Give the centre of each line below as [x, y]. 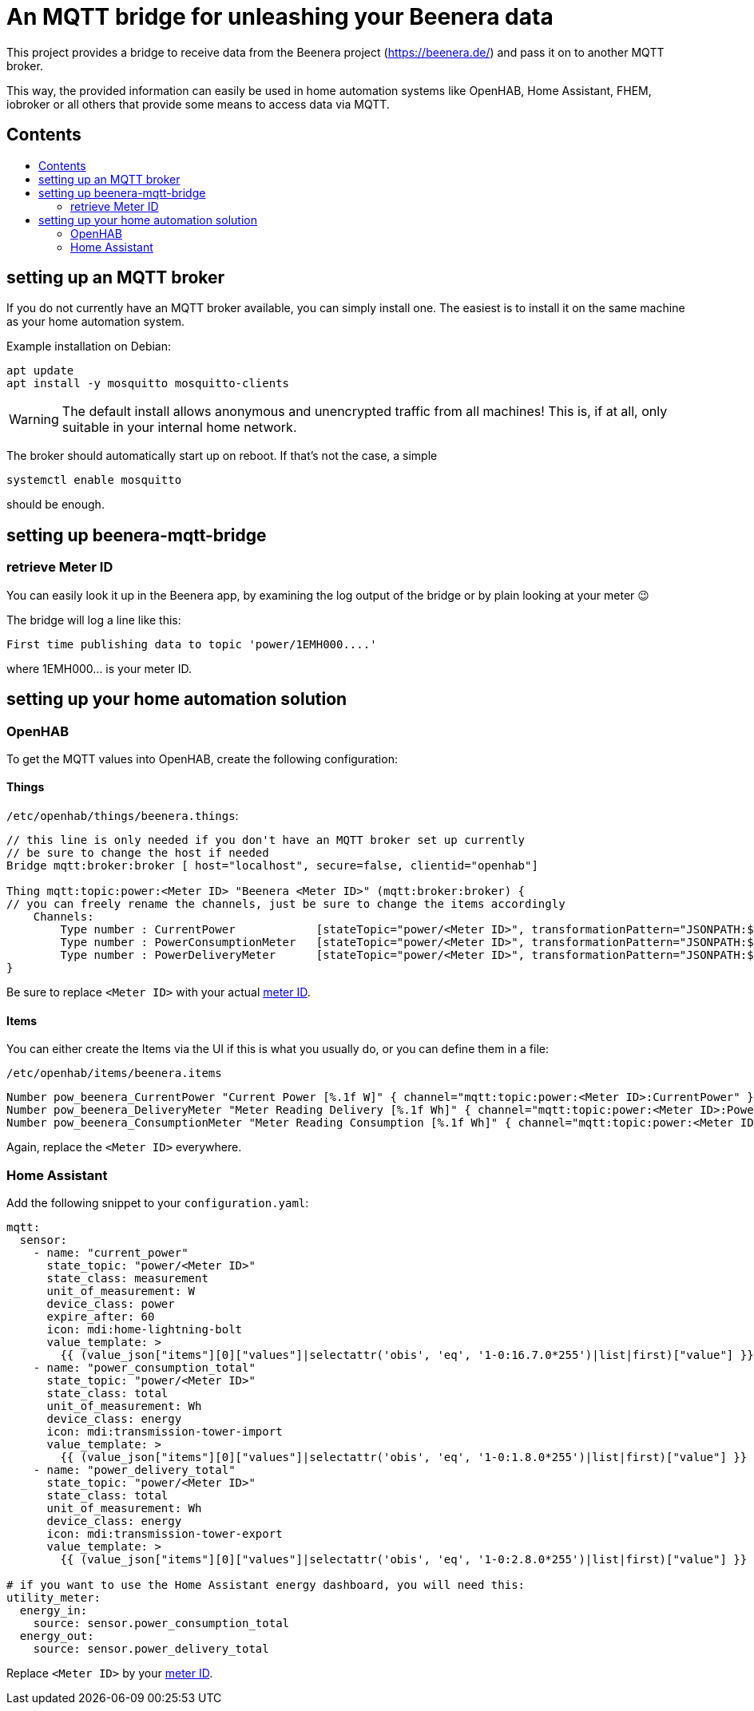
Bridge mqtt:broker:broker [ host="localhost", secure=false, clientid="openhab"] [272, 866]
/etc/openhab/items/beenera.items [114, 1073]
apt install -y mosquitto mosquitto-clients [148, 384]
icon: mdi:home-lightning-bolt [145, 1330]
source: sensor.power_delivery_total [151, 1649]
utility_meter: [54, 1598]
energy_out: [57, 1636]
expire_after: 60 [101, 1317]
